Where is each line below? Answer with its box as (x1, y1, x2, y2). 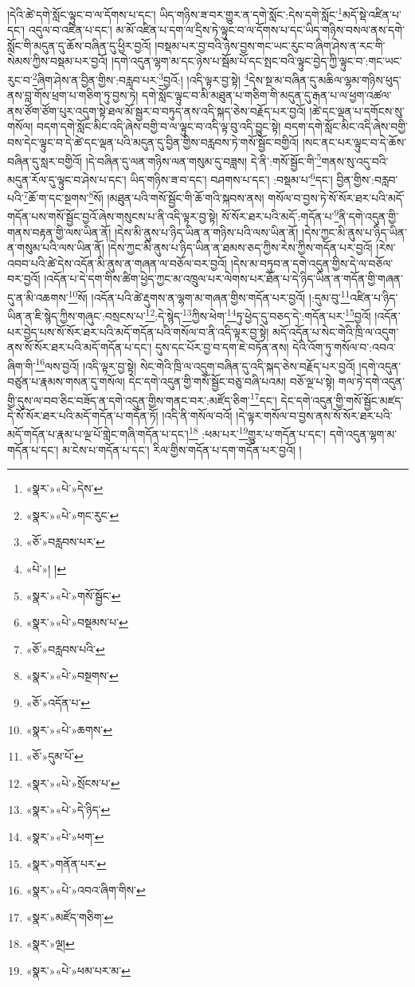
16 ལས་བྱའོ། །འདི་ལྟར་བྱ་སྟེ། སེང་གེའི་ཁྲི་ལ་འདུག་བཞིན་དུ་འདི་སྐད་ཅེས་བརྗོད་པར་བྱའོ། (35, 355, 355, 374)
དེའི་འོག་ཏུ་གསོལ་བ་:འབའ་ (292, 339, 396, 356)
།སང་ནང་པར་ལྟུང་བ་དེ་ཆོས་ (302, 134, 407, 151)
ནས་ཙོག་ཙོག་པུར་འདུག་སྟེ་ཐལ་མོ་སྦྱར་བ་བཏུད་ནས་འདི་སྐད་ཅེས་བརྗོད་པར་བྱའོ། (7, 102, 306, 119)
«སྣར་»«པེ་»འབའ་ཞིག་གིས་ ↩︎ (25, 882, 146, 899)
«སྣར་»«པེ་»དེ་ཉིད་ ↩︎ (25, 801, 111, 818)
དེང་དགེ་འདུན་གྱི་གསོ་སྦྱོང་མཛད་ (280, 391, 404, 408)
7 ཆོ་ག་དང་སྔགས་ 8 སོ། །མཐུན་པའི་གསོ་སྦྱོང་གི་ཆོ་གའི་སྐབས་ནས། (23, 187, 264, 206)
